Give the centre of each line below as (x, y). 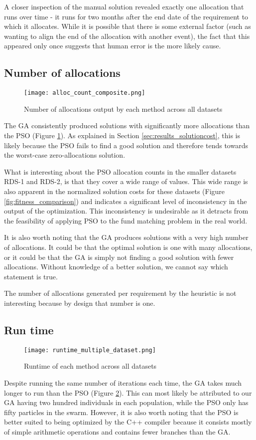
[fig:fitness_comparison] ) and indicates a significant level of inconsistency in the (126, 201)
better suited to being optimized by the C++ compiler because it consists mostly (128, 422)
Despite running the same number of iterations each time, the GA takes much (123, 382)
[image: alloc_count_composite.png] (85, 93)
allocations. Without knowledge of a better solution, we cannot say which (116, 267)
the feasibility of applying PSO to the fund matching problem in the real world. (126, 220)
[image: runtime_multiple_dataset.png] (90, 350)
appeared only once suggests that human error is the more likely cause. (113, 46)
